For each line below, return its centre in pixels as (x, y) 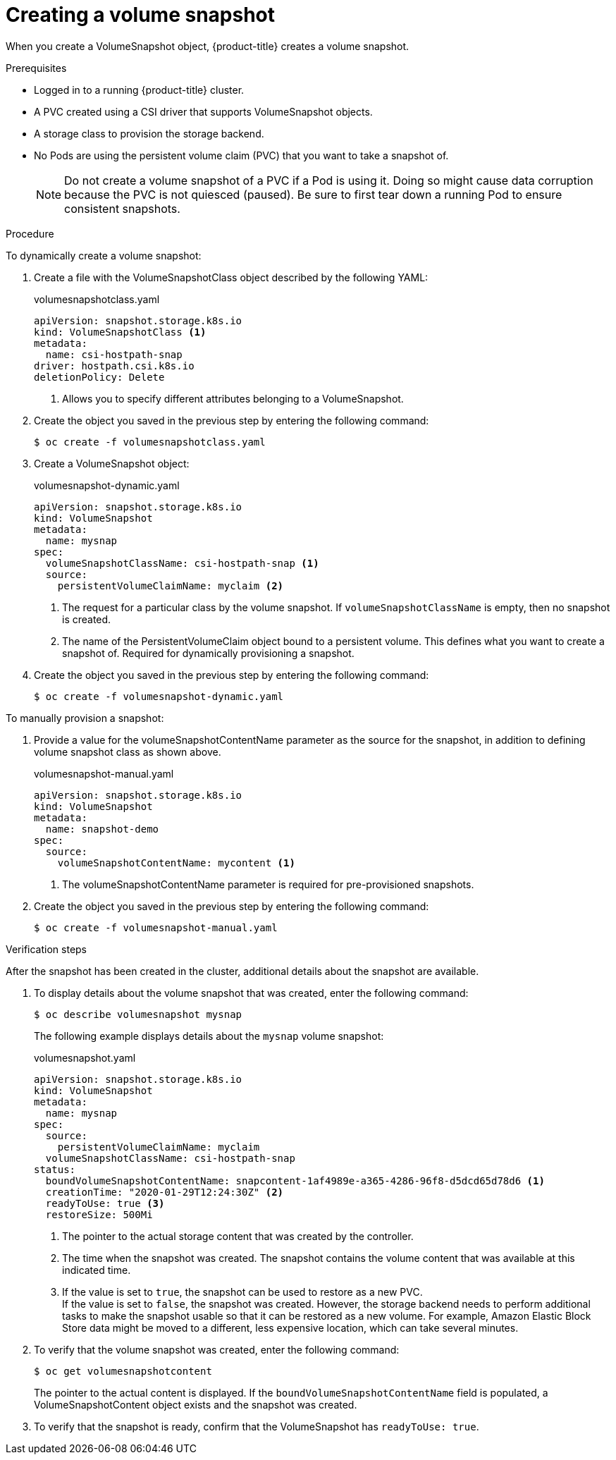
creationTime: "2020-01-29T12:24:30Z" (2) (165, 1192)
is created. (87, 619)
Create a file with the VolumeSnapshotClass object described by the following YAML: (231, 277)
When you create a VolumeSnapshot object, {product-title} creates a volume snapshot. (208, 46)
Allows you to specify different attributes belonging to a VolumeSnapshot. (233, 398)
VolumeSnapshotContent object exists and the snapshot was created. (196, 1404)
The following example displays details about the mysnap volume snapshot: (209, 1036)
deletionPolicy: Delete (99, 377)
